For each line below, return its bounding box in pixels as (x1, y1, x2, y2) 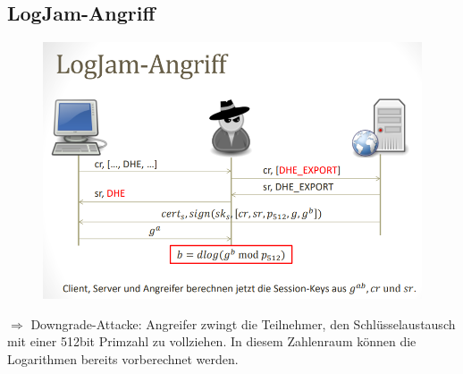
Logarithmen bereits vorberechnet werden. (7, 349, 239, 368)
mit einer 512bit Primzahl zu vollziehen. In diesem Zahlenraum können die (7, 332, 417, 351)
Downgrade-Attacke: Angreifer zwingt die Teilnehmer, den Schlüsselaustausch (30, 314, 456, 333)
